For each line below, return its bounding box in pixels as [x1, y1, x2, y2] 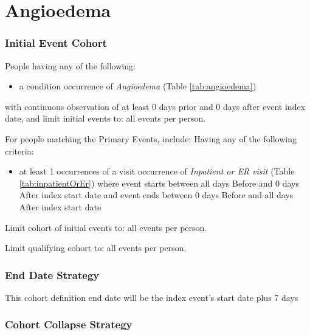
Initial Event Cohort [5, 35, 107, 50]
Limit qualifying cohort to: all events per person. [5, 241, 187, 254]
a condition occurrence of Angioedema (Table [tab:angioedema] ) [19, 80, 257, 92]
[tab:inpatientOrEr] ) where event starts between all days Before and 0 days [19, 176, 299, 189]
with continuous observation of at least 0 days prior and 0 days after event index [5, 100, 306, 112]
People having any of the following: [5, 59, 136, 72]
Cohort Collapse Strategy [5, 317, 133, 332]
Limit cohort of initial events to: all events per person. [5, 221, 207, 233]
